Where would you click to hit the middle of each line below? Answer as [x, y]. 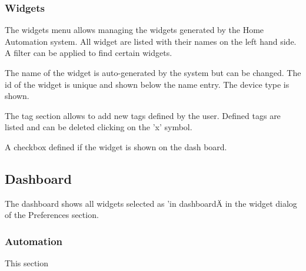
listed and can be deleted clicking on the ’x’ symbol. [99, 127]
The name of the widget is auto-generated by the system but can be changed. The [153, 72]
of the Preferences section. [52, 215]
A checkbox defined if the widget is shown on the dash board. [116, 146]
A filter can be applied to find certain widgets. [89, 53]
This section [27, 263]
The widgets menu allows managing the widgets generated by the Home [134, 30]
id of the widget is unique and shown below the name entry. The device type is [147, 84]
